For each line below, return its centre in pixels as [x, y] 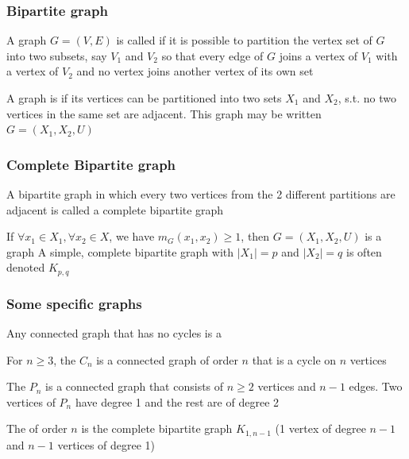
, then [255, 236]
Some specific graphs [74, 303]
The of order [37, 428]
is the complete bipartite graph [157, 428]
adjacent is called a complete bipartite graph [115, 209]
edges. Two [376, 386]
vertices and [287, 386]
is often [364, 251]
